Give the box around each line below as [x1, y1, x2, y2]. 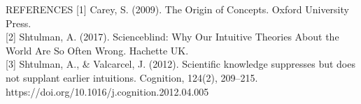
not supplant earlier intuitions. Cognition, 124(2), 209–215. [6, 70, 258, 84]
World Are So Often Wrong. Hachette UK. [6, 43, 189, 57]
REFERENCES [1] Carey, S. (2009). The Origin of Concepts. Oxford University [6, 2, 349, 16]
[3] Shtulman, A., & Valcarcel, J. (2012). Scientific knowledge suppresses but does [6, 57, 355, 71]
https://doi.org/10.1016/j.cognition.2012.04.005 [6, 84, 209, 98]
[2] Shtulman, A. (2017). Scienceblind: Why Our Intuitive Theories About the [6, 29, 339, 44]
